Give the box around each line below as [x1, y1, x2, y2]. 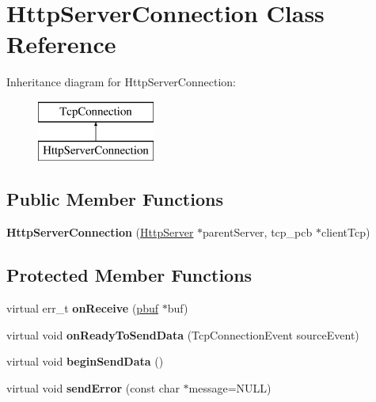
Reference [6, 28, 116, 60]
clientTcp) [321, 224, 370, 241]
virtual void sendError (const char [6, 379, 180, 396]
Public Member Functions [6, 187, 223, 211]
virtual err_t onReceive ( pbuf [6, 300, 158, 317]
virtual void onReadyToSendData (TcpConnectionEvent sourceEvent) [6, 326, 359, 343]
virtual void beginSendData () [6, 353, 164, 370]
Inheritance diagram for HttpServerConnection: [6, 74, 236, 90]
